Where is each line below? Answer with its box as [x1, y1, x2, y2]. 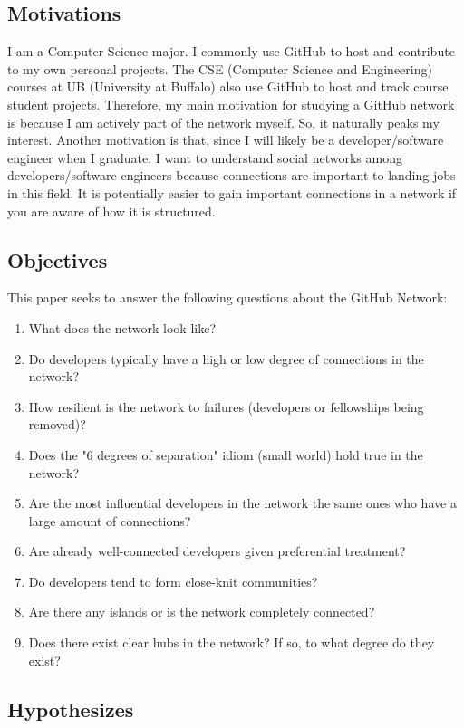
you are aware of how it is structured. [7, 201, 216, 220]
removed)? [28, 415, 86, 434]
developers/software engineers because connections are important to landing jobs [7, 166, 456, 185]
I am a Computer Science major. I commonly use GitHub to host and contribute [7, 42, 455, 61]
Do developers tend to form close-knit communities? [28, 571, 318, 590]
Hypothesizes [7, 694, 134, 723]
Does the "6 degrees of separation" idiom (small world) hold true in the [28, 445, 423, 464]
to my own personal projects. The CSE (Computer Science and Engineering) [7, 59, 432, 78]
